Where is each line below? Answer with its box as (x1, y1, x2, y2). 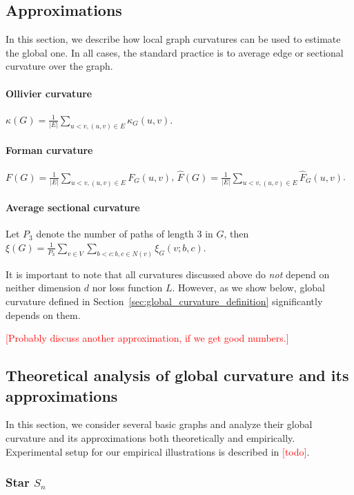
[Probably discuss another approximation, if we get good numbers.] (6, 331, 289, 345)
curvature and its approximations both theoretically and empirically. (6, 430, 295, 445)
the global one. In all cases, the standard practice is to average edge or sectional (6, 45, 344, 59)
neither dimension (6, 280, 81, 295)
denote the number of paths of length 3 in (36, 226, 213, 241)
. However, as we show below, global (172, 280, 325, 295)
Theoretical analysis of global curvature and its (6, 365, 349, 386)
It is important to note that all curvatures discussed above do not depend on (6, 266, 330, 281)
